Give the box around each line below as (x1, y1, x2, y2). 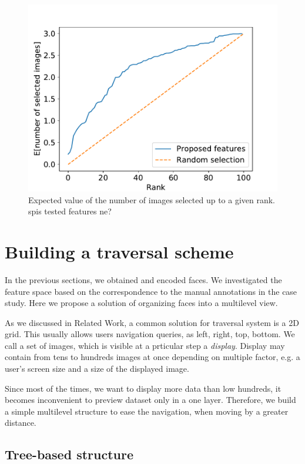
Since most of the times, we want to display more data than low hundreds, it (5, 382, 281, 394)
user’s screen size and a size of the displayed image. (5, 362, 189, 375)
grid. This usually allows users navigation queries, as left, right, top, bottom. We (5, 328, 295, 340)
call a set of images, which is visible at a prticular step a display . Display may (5, 339, 285, 351)
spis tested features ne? (28, 205, 112, 217)
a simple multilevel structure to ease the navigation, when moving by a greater (5, 405, 289, 417)
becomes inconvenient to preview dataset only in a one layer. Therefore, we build (5, 394, 296, 406)
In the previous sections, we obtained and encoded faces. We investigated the (5, 273, 282, 285)
